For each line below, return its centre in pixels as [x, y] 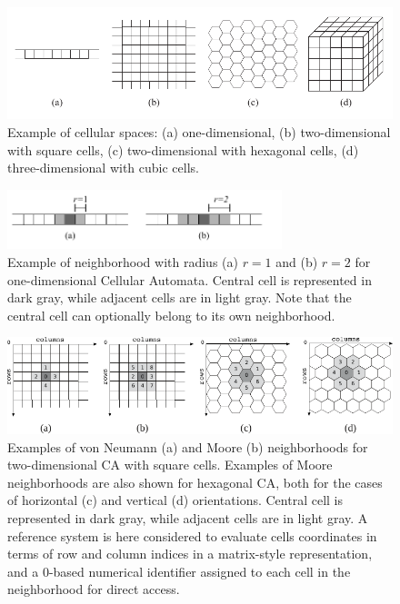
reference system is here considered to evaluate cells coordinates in [192, 535]
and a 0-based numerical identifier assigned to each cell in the [179, 571]
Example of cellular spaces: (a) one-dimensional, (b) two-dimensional [199, 132]
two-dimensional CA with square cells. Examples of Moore [170, 465]
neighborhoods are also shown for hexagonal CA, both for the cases [195, 482]
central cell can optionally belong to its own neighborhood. [171, 315]
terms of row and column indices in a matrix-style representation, [190, 554]
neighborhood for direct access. [94, 589]
